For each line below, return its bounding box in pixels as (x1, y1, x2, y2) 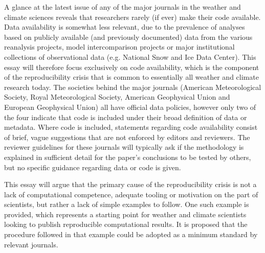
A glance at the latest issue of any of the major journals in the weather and (4, 2, 241, 12)
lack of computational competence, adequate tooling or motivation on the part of (4, 189, 258, 199)
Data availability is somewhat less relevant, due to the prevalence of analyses (4, 21, 245, 32)
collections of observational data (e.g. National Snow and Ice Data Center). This (4, 51, 256, 62)
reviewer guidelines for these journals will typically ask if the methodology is (4, 142, 244, 152)
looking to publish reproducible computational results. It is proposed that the (4, 219, 248, 229)
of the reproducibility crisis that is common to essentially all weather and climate (4, 72, 259, 82)
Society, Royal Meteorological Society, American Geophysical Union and (4, 91, 230, 102)
